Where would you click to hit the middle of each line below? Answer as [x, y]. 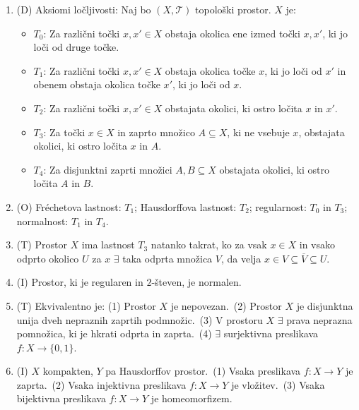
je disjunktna [325, 305]
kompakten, [68, 371]
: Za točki [64, 132]
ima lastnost [108, 245]
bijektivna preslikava [61, 398]
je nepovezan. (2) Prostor [226, 305]
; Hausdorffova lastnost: [186, 206]
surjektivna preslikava [271, 333]
